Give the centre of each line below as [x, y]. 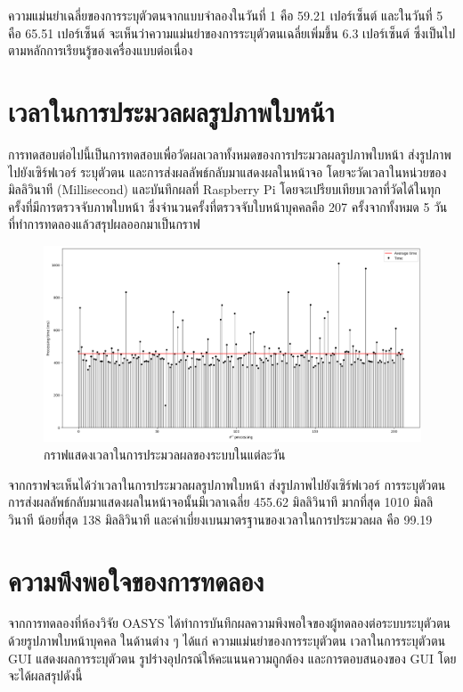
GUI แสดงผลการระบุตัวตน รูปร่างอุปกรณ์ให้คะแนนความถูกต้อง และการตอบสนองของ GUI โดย [232, 658]
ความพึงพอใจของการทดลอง [136, 580]
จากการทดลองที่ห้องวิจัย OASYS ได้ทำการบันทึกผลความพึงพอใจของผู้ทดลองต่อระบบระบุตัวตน [230, 623]
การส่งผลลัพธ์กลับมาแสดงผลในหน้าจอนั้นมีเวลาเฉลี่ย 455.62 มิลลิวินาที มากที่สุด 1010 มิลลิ [221, 502]
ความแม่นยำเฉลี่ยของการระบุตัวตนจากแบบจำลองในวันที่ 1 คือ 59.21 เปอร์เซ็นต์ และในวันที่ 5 [226, 15]
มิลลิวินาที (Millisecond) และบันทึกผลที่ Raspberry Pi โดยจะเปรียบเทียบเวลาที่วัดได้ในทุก [224, 189]
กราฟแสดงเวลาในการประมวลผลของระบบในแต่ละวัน [165, 454]
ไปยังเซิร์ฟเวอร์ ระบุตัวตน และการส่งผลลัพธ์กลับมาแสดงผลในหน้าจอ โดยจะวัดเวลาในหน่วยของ [227, 171]
